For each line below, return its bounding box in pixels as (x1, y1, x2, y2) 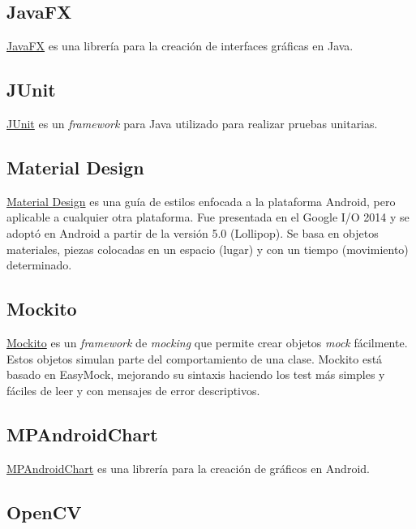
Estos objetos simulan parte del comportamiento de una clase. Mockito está (6, 350, 383, 367)
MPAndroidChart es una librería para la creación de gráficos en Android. (6, 459, 370, 476)
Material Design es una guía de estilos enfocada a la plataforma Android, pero (6, 192, 396, 209)
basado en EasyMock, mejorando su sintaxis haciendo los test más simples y (6, 366, 385, 383)
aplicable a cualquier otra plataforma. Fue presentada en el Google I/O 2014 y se (6, 209, 410, 226)
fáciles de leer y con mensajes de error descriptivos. (6, 381, 260, 398)
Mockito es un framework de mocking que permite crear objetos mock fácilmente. (6, 333, 408, 351)
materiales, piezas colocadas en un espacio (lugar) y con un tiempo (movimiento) (6, 240, 409, 257)
